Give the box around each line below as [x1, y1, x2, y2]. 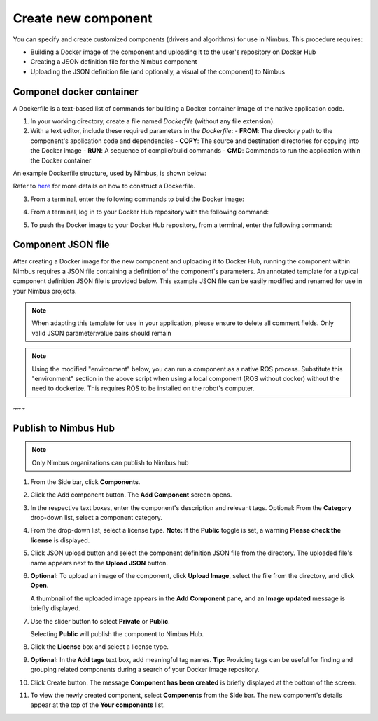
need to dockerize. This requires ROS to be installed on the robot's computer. [31, 384, 255, 392]
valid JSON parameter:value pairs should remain [31, 329, 171, 337]
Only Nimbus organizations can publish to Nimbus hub [31, 458, 189, 467]
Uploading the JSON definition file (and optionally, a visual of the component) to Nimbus [30, 67, 286, 76]
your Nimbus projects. [13, 287, 77, 295]
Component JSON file [13, 239, 110, 251]
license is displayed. [30, 536, 90, 544]
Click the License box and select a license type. [30, 643, 169, 651]
